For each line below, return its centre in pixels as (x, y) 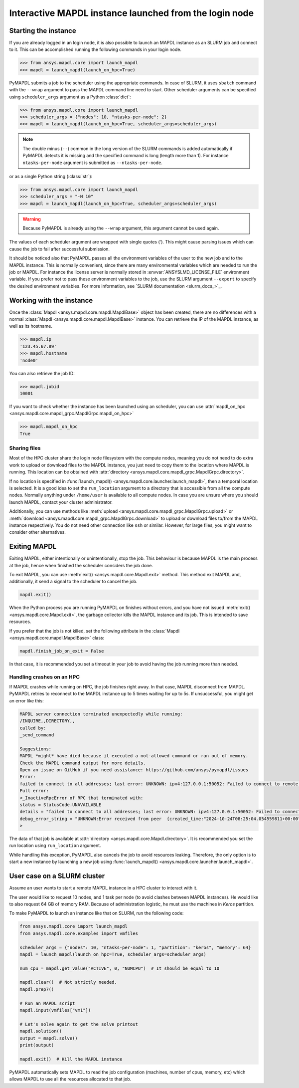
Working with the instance (51, 300)
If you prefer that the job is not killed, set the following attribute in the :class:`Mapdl (94, 631)
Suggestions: (36, 749)
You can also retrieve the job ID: (42, 373)
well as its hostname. (31, 326)
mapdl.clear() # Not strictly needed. (68, 982)
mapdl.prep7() (37, 989)
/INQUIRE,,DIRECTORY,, (47, 721)
